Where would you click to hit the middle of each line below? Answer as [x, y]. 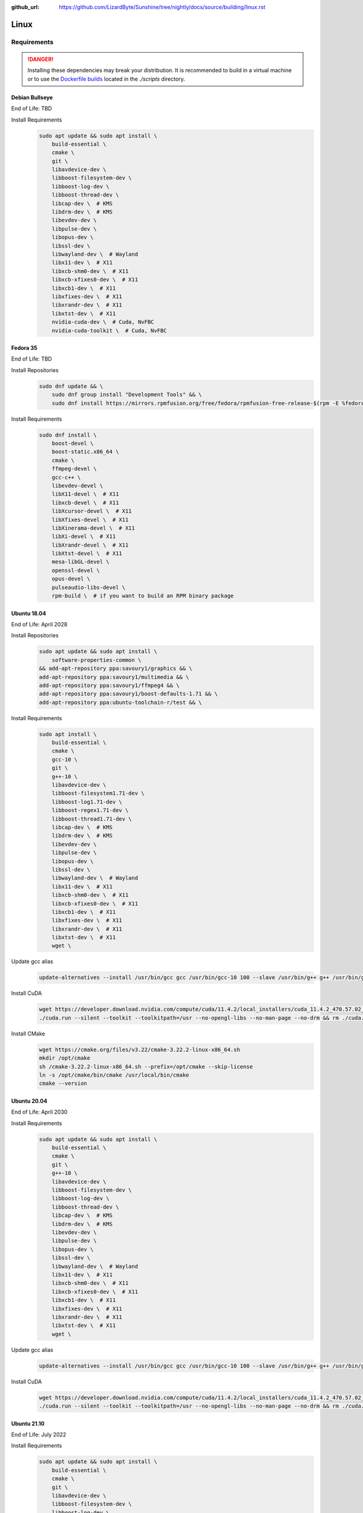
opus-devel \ [71, 579]
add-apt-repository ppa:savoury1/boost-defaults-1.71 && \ [128, 694]
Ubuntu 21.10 [28, 1423]
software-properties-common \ [96, 660]
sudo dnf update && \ [71, 386]
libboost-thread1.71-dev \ [92, 819]
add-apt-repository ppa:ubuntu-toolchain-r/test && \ [120, 702]
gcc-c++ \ [66, 477]
